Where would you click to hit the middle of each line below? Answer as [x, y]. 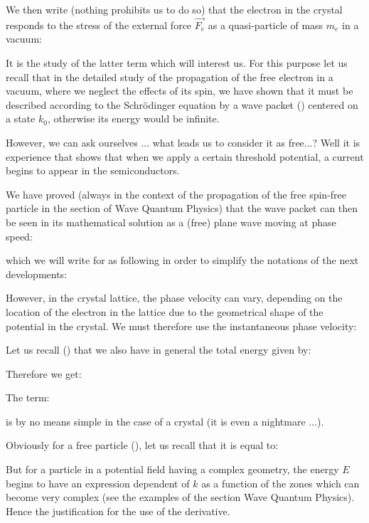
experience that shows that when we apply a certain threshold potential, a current [185, 156]
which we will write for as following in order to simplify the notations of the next [182, 260]
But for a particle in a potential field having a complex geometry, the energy [172, 469]
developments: [37, 274]
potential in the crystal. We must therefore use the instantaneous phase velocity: [181, 326]
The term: [28, 397]
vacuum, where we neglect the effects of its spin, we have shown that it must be [180, 91]
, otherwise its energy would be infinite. [133, 118]
